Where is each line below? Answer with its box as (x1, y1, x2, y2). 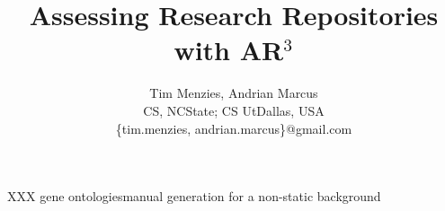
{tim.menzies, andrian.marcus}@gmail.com (115, 119, 352, 137)
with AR (174, 31, 284, 68)
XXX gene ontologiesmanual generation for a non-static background (7, 187, 381, 206)
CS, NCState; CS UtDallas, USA (143, 101, 325, 119)
